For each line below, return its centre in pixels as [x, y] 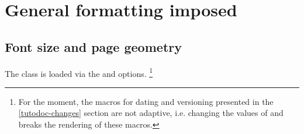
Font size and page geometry [93, 46]
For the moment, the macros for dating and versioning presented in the [146, 101]
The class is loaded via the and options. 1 [79, 72]
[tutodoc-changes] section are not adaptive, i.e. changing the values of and [151, 113]
